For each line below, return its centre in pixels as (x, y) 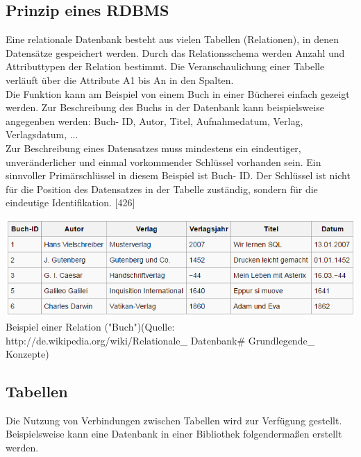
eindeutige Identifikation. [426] (70, 202)
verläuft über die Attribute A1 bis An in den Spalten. (120, 80)
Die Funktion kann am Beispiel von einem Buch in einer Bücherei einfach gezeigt (178, 93)
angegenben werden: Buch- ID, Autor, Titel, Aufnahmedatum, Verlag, (154, 121)
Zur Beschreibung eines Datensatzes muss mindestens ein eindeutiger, (153, 148)
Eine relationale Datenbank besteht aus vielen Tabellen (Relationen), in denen (172, 39)
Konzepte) (27, 354)
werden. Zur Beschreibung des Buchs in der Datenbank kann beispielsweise (165, 107)
